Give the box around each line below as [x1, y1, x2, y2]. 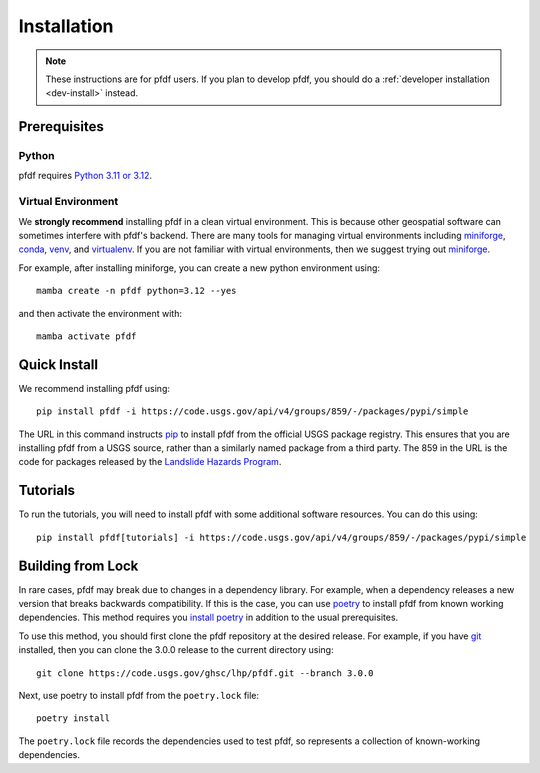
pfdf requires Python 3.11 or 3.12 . [18, 170, 153, 182]
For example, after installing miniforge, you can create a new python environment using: [18, 261, 380, 274]
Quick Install [18, 356, 99, 373]
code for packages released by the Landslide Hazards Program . [18, 456, 282, 468]
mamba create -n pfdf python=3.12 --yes [36, 285, 237, 297]
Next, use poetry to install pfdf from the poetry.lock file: [18, 689, 260, 701]
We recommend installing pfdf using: [18, 382, 170, 394]
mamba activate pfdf [36, 330, 137, 342]
